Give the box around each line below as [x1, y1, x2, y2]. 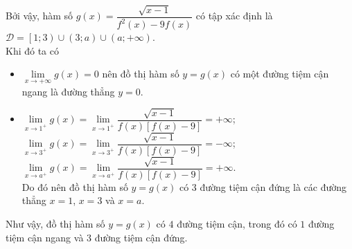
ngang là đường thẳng [21, 84, 115, 98]
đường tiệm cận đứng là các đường [200, 179, 347, 194]
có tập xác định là [195, 8, 273, 23]
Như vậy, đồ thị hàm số [6, 216, 105, 230]
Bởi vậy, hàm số [6, 8, 73, 23]
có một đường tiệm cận [230, 66, 329, 81]
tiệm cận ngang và [6, 230, 84, 244]
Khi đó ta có [6, 43, 59, 57]
